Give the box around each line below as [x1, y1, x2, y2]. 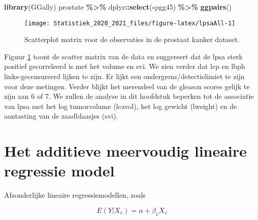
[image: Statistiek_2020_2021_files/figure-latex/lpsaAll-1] [24, 19, 236, 27]
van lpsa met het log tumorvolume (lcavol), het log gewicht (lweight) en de [4, 100, 237, 111]
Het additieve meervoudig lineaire [4, 140, 247, 161]
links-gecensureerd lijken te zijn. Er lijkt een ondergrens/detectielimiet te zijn [4, 71, 245, 82]
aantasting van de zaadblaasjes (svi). [4, 111, 118, 121]
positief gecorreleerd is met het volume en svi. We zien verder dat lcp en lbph [4, 61, 245, 71]
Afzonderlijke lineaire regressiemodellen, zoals [4, 190, 146, 200]
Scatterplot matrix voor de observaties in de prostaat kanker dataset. [24, 34, 240, 45]
